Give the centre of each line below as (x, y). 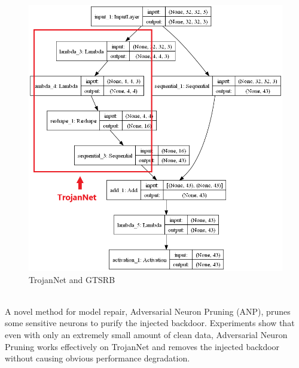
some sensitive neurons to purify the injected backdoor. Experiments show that (150, 323)
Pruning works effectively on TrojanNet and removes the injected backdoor (142, 346)
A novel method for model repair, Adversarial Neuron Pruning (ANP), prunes (148, 311)
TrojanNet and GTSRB (72, 279)
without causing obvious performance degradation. (97, 358)
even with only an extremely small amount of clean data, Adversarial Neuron (146, 335)
